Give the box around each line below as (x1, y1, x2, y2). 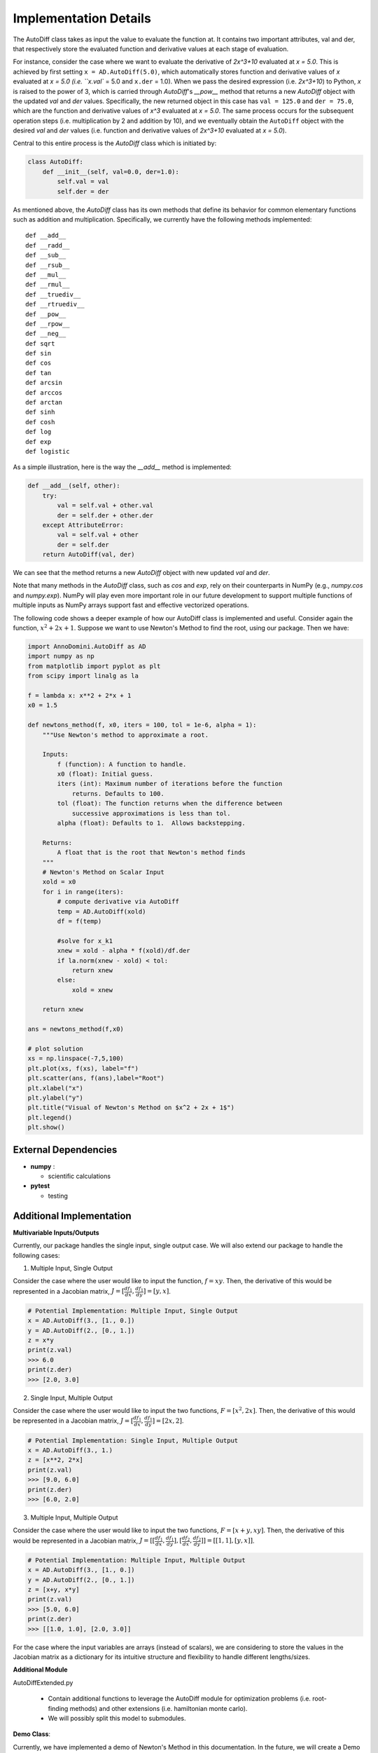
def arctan (25, 398, 63, 407)
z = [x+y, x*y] (27, 1585, 80, 1594)
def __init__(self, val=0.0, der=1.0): (42, 168, 180, 175)
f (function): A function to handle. (57, 760, 187, 768)
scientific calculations (48, 1172, 111, 1181)
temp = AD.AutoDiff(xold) (57, 907, 146, 915)
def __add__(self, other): (27, 482, 120, 490)
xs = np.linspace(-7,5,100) (27, 1055, 124, 1062)
